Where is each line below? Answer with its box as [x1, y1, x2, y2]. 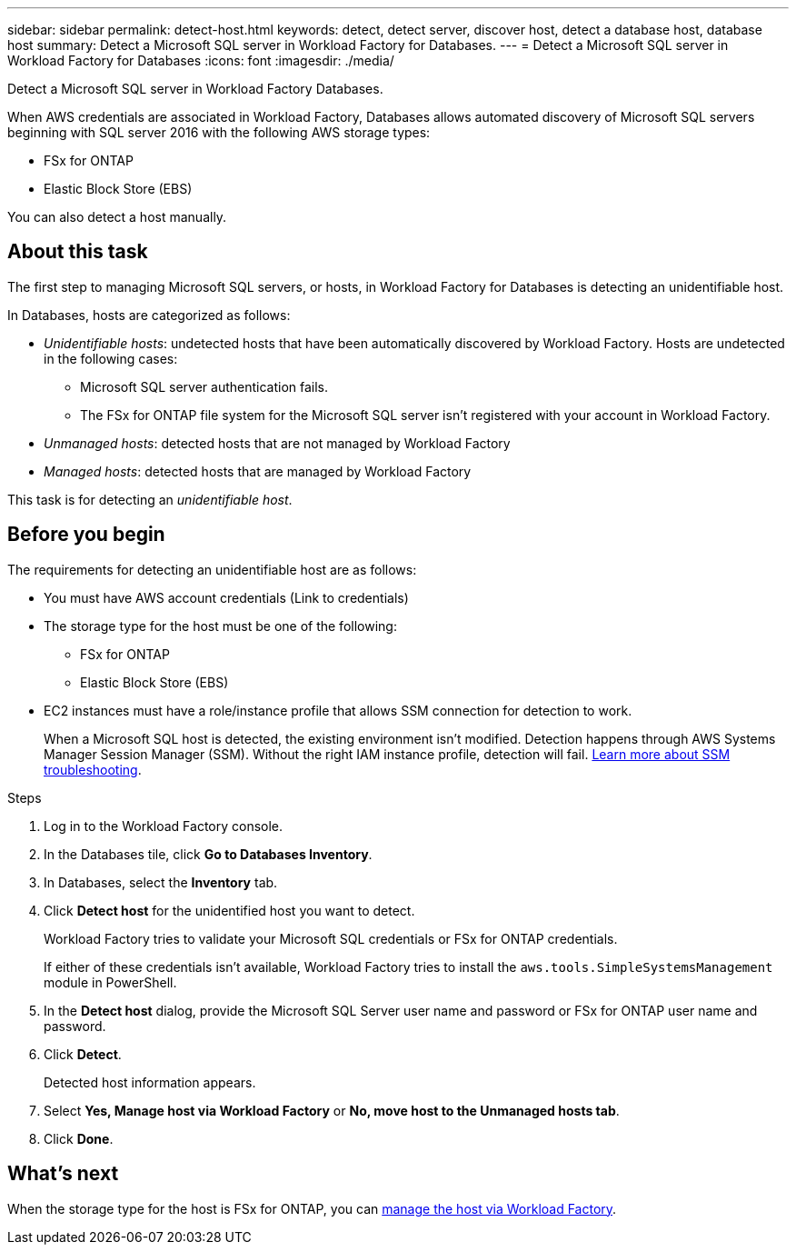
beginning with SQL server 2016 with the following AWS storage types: [7, 125, 431, 140]
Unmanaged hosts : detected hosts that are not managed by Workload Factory [44, 435, 511, 451]
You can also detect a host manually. [7, 209, 227, 225]
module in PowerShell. [44, 974, 177, 990]
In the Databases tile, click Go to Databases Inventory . [44, 846, 373, 862]
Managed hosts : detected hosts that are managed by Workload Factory [44, 463, 472, 479]
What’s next [7, 1162, 119, 1186]
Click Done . [44, 1130, 114, 1147]
